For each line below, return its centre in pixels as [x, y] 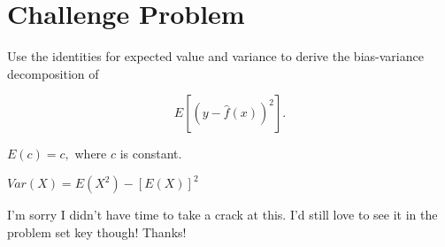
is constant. [151, 154]
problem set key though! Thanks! [97, 232]
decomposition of [53, 73]
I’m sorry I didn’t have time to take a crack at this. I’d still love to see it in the [222, 215]
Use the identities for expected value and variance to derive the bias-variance [215, 56]
